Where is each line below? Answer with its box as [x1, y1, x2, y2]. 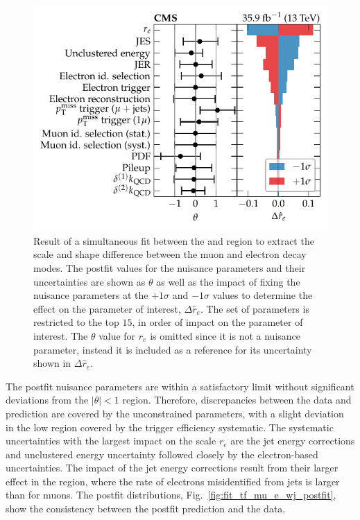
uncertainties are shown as [33, 274, 146, 288]
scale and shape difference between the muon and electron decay [33, 247, 307, 261]
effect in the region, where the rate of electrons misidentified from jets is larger [6, 474, 340, 488]
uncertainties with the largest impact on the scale [6, 433, 216, 448]
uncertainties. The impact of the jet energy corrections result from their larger [6, 460, 338, 475]
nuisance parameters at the [33, 288, 148, 302]
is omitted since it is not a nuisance [150, 328, 301, 343]
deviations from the [6, 392, 89, 407]
